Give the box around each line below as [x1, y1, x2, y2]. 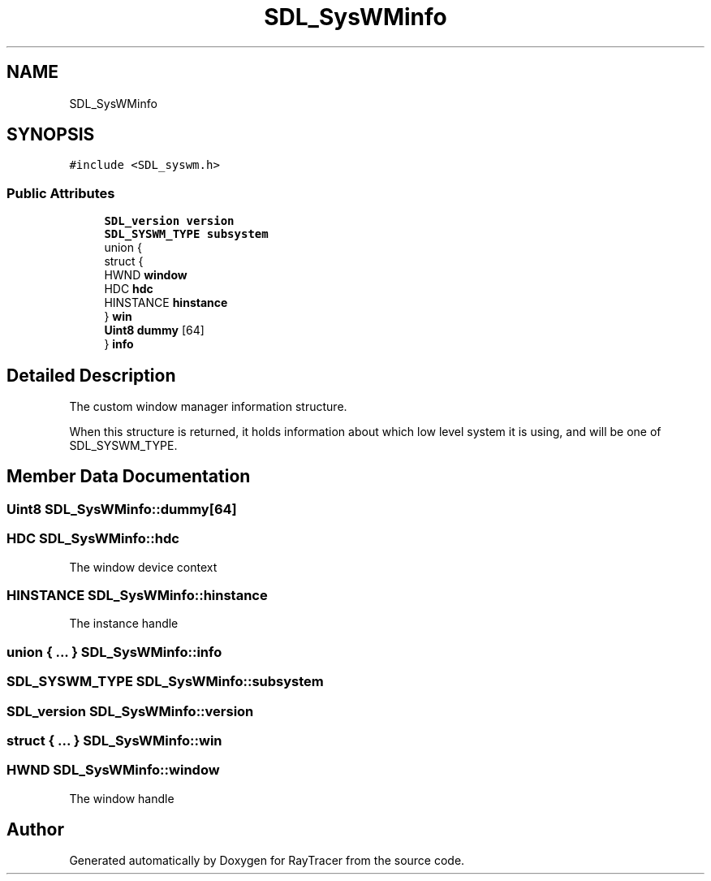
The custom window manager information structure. [69, 399, 347, 414]
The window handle [69, 791, 175, 805]
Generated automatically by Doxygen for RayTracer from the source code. [69, 853, 465, 868]
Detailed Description [6, 365, 176, 386]
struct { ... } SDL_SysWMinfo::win [6, 732, 222, 749]
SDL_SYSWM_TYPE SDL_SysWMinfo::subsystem [6, 673, 324, 690]
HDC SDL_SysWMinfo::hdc [6, 530, 179, 547]
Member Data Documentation [6, 466, 251, 487]
